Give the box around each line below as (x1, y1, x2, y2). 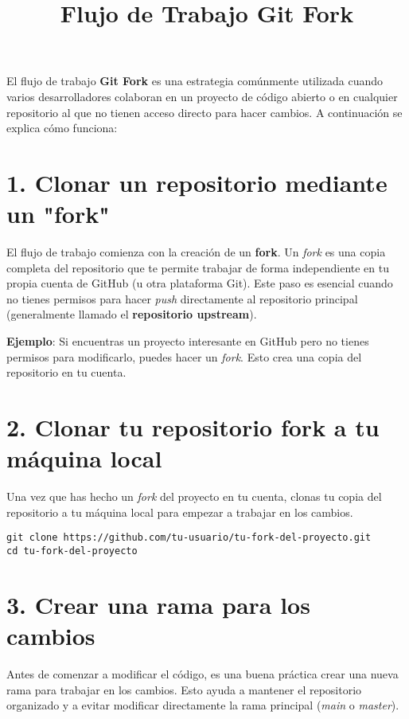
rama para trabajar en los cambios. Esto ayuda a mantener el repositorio (6, 681, 362, 698)
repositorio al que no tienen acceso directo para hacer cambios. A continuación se (6, 104, 403, 120)
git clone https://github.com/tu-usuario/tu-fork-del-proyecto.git (6, 532, 372, 544)
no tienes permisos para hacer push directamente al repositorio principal (6, 290, 358, 307)
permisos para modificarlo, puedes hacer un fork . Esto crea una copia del (6, 348, 362, 365)
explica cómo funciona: (6, 119, 118, 136)
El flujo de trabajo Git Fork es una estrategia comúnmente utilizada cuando (6, 72, 383, 89)
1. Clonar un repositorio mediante (6, 166, 388, 198)
